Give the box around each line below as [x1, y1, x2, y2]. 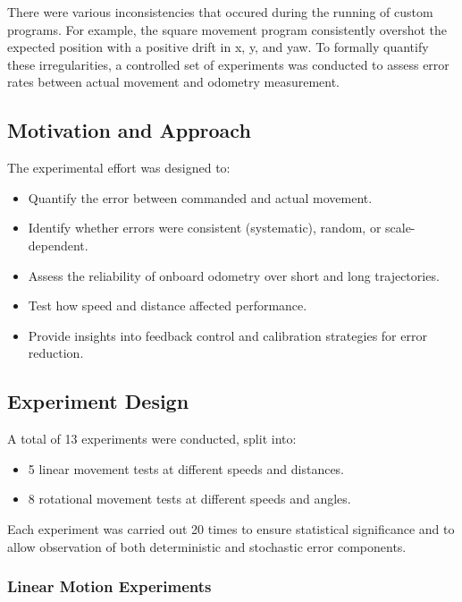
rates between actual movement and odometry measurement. [7, 72, 340, 91]
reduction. [28, 343, 84, 362]
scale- [385, 218, 416, 237]
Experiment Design [7, 387, 189, 415]
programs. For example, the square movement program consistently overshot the [7, 20, 447, 38]
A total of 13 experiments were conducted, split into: [7, 429, 297, 448]
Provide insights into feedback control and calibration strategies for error [28, 326, 427, 344]
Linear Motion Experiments [7, 575, 212, 598]
